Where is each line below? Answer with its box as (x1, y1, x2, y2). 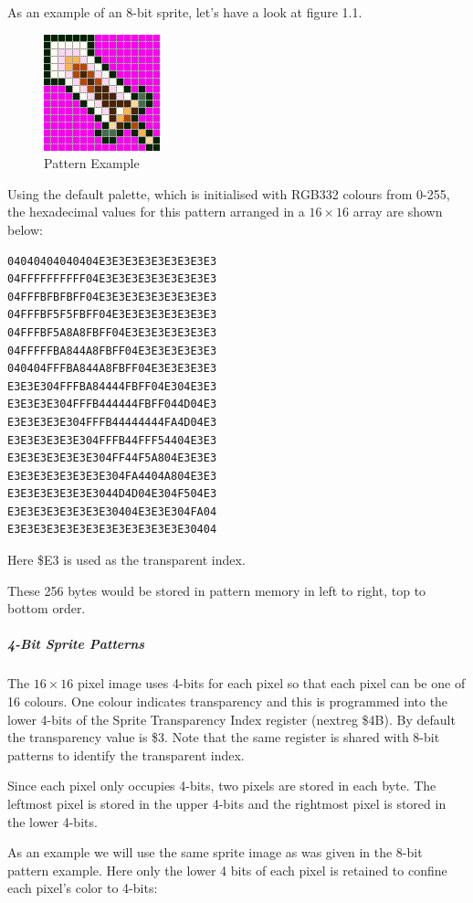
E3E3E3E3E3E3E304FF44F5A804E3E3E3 (7, 451, 217, 465)
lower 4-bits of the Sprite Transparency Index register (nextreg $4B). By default (7, 709, 456, 728)
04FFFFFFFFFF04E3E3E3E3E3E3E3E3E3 (7, 272, 217, 286)
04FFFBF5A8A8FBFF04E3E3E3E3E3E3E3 (7, 325, 217, 339)
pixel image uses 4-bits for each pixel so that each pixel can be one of (78, 674, 466, 693)
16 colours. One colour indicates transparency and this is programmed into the (7, 692, 448, 710)
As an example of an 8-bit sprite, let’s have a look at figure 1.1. (7, 3, 363, 21)
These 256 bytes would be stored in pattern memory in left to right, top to (7, 580, 426, 600)
